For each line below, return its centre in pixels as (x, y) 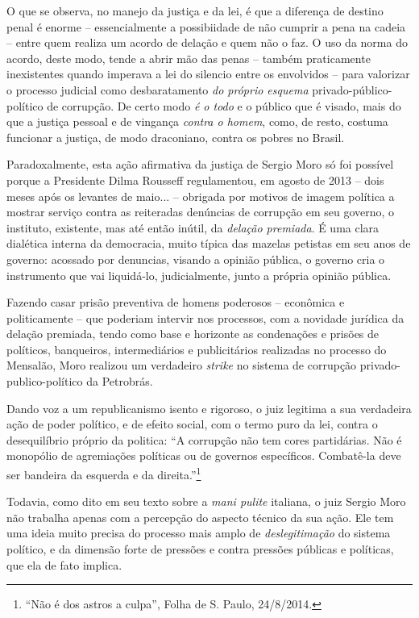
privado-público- (352, 89)
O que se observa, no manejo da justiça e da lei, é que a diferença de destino (195, 10)
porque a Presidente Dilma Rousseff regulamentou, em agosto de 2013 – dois (195, 180)
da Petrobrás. (120, 381)
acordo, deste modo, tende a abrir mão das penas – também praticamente (189, 58)
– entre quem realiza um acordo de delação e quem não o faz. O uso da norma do (207, 42)
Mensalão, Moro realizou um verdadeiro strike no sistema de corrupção (182, 365)
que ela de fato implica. (64, 564)
